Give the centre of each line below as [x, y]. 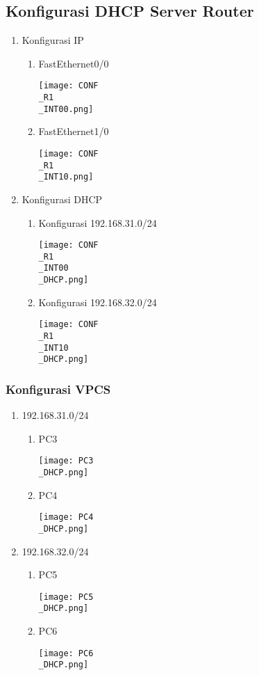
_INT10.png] [66, 177]
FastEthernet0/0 [74, 63]
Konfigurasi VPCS [58, 389]
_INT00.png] [66, 109]
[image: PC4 [66, 517]
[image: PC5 [66, 597]
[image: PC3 [66, 461]
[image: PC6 [66, 653]
